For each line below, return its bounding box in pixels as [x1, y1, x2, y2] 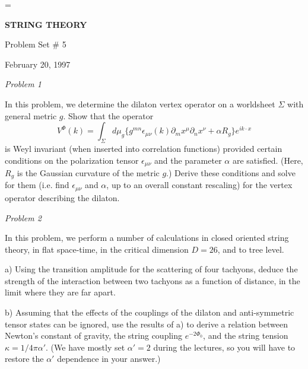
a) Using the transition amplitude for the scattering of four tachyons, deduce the [5, 263, 298, 275]
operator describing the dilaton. [5, 191, 120, 203]
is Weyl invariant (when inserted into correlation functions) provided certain [5, 142, 282, 154]
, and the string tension [203, 329, 288, 342]
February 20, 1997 [5, 58, 71, 70]
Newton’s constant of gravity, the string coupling [5, 329, 182, 342]
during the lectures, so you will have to [153, 341, 296, 353]
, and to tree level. [217, 243, 284, 255]
